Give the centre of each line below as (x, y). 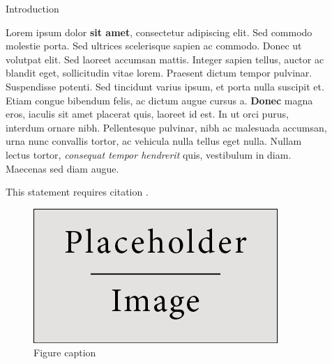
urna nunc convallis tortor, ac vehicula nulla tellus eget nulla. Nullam (154, 141)
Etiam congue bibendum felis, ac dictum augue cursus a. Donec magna (159, 100)
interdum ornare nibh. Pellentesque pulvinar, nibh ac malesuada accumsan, (166, 127)
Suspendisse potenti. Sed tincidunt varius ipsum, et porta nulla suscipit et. (165, 86)
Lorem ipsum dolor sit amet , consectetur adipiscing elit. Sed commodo (159, 32)
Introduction (32, 8)
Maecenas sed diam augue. (62, 168)
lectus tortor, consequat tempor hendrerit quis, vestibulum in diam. (149, 154)
